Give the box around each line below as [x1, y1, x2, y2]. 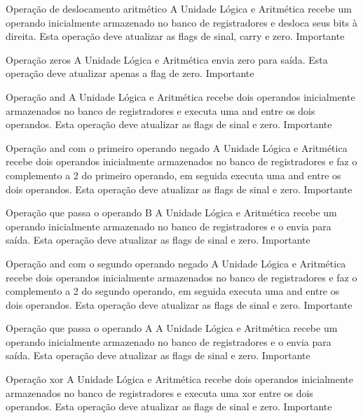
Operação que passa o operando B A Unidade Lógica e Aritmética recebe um [6, 205, 337, 220]
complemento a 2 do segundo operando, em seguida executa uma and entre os [6, 284, 340, 298]
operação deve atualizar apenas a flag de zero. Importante [6, 66, 254, 81]
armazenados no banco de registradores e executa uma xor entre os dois [6, 385, 313, 400]
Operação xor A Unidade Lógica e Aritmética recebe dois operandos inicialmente [6, 372, 353, 386]
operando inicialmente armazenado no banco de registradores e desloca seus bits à [6, 15, 357, 29]
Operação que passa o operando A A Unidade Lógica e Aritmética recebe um [6, 321, 338, 335]
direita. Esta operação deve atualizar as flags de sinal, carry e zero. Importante [6, 29, 345, 43]
